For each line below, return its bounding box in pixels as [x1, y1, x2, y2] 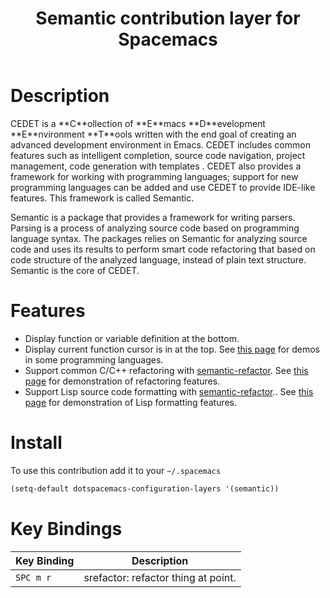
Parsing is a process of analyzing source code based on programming [10, 222, 300, 234]
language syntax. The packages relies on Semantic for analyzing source [10, 232, 308, 244]
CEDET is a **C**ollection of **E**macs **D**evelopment [10, 117, 266, 129]
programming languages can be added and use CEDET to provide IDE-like [10, 181, 316, 193]
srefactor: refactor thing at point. [83, 570, 237, 584]
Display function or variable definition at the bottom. [24, 332, 240, 344]
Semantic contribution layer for [35, 7, 301, 30]
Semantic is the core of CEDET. [10, 264, 140, 276]
